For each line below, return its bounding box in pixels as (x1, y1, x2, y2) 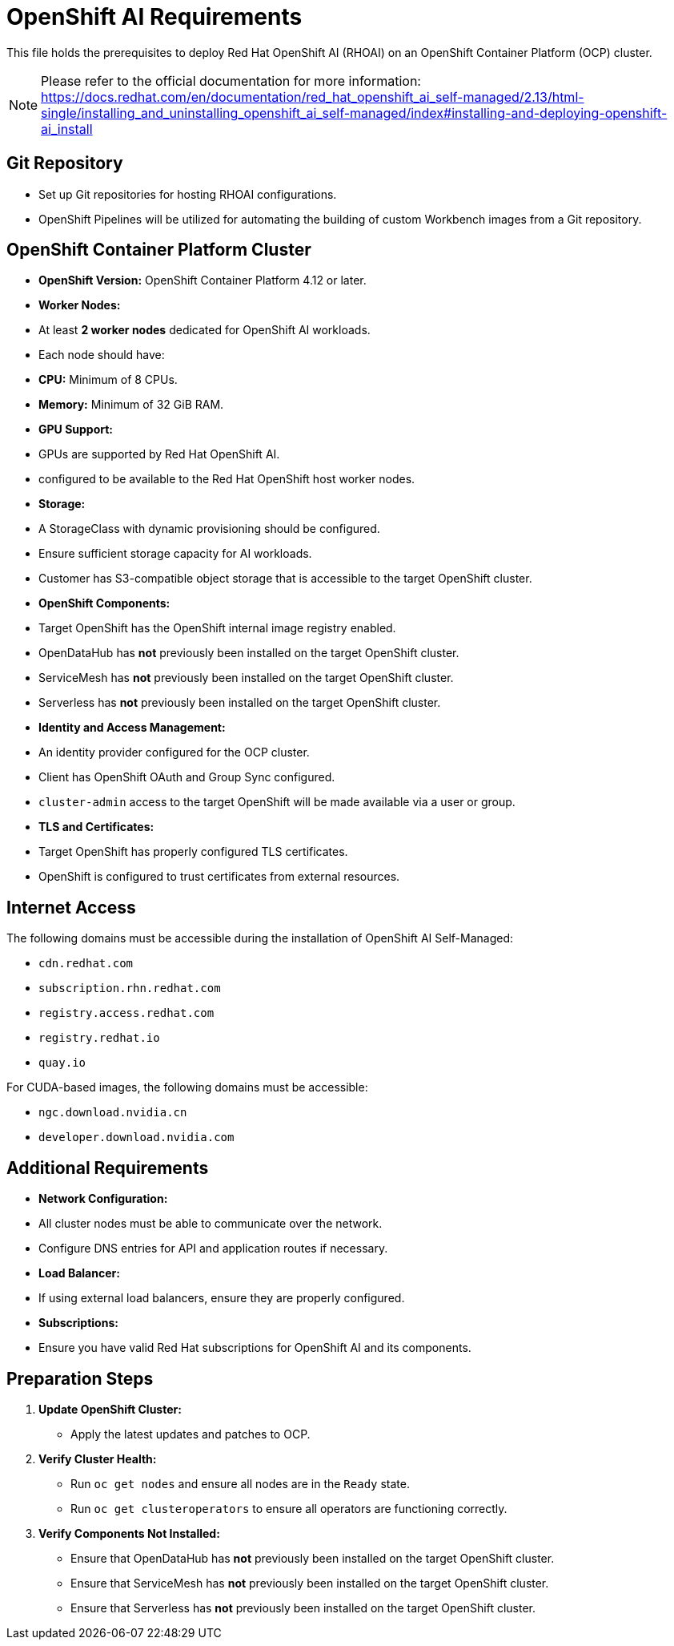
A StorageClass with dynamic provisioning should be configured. (38, 522, 380, 536)
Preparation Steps (6, 1368, 154, 1389)
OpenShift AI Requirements (6, 3, 303, 30)
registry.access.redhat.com (38, 1007, 215, 1020)
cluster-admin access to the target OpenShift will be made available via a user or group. (38, 795, 516, 809)
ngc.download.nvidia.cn (38, 1106, 187, 1120)
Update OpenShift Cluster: (38, 1402, 182, 1416)
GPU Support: (38, 422, 114, 437)
